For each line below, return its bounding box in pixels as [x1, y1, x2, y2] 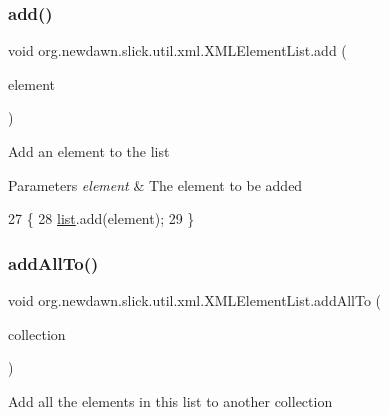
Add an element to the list [8, 141, 170, 161]
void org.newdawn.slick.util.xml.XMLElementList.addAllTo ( [8, 290, 382, 310]
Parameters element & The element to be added [8, 174, 303, 195]
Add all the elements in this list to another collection [8, 390, 333, 411]
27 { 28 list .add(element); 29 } [8, 208, 195, 229]
